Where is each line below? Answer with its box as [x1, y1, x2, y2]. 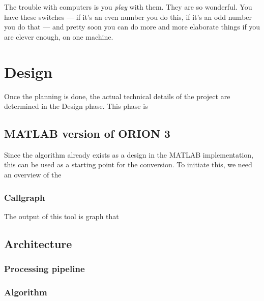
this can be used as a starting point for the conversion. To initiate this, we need [4, 159, 252, 170]
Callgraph [4, 191, 45, 203]
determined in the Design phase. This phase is [4, 101, 148, 111]
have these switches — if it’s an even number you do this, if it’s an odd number [4, 11, 252, 22]
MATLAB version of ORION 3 [4, 126, 170, 141]
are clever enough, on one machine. [4, 31, 113, 42]
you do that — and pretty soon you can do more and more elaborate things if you [4, 21, 260, 32]
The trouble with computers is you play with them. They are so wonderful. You [4, 2, 252, 12]
